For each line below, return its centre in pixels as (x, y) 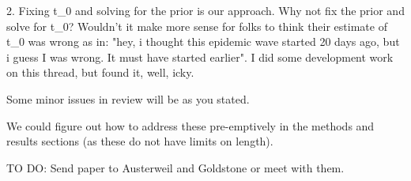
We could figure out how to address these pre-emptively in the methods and (190, 125)
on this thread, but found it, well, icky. (100, 72)
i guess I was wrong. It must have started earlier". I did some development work (200, 57)
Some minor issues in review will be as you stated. (128, 98)
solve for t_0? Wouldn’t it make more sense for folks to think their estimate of (197, 26)
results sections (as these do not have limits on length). (140, 141)
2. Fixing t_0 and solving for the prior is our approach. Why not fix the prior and (205, 10)
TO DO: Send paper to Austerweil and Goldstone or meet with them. (175, 167)
